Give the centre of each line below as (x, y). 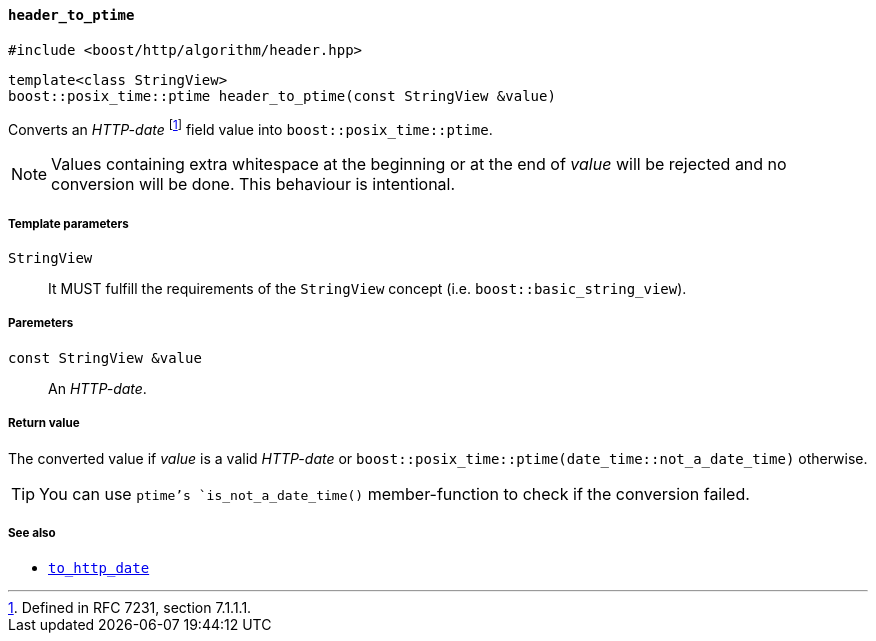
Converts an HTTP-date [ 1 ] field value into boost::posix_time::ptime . (250, 127)
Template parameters (68, 223)
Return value (44, 423)
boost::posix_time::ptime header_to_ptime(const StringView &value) (282, 95)
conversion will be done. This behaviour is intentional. (253, 184)
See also (32, 533)
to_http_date (99, 568)
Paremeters (41, 323)
